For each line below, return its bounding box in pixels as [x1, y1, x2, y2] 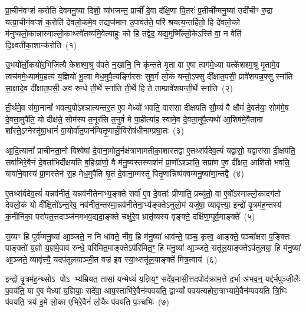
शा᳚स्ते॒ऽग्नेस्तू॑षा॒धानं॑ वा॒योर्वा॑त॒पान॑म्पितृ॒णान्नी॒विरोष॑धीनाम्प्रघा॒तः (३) [5, 124, 184, 137]
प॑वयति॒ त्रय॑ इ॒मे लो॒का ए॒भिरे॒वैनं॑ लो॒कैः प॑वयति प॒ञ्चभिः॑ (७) [5, 296, 169, 308]
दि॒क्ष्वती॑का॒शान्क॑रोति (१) [5, 38, 77, 51]
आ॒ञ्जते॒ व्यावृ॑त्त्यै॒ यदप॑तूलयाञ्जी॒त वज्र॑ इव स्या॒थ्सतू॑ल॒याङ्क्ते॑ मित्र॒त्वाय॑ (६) [5, 253, 218, 265]
